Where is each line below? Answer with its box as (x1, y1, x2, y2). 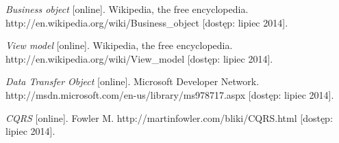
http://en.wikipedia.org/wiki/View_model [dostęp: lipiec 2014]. (5, 51, 273, 65)
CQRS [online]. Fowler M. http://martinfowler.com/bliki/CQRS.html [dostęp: (5, 110, 333, 125)
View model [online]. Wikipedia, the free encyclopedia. (5, 38, 233, 52)
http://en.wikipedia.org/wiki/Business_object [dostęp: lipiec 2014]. (5, 15, 288, 29)
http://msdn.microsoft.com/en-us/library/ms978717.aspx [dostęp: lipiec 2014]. (5, 87, 334, 101)
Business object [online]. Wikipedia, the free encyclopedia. (5, 2, 249, 16)
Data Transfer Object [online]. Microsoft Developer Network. (5, 74, 260, 89)
